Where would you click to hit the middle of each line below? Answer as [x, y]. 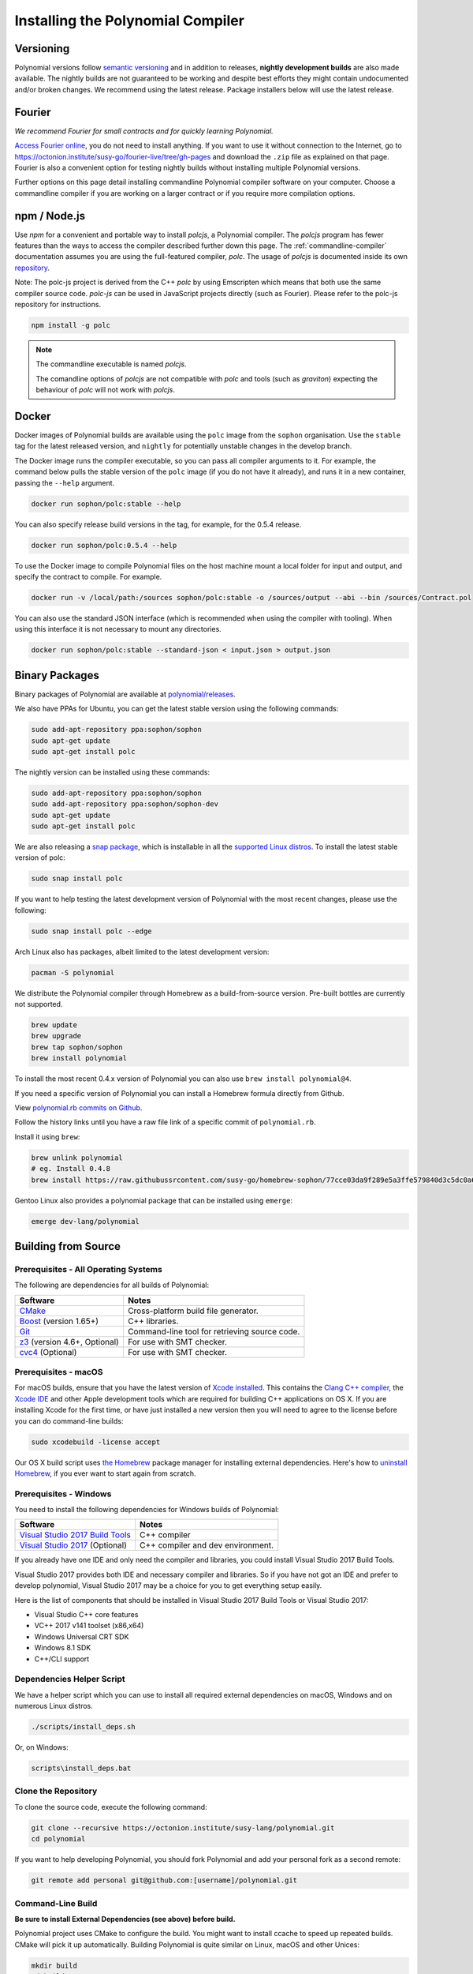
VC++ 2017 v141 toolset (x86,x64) [89, 1626]
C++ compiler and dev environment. [206, 1545]
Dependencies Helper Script [70, 1679]
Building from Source [68, 1246]
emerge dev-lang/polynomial [85, 1221]
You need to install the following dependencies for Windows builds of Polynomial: [147, 1510]
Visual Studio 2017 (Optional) [73, 1545]
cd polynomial [58, 1839]
